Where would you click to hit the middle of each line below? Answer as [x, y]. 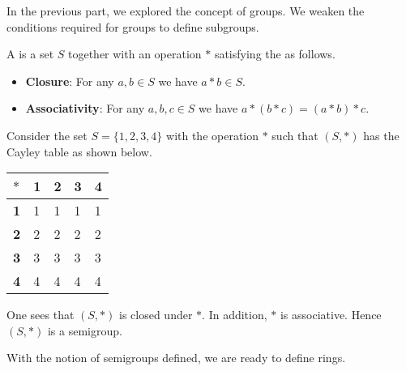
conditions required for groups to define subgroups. [133, 26]
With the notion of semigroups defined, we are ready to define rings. [176, 358]
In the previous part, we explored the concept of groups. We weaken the [186, 11]
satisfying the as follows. [275, 54]
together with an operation [135, 54]
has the [381, 135]
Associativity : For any [85, 108]
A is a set [30, 54]
